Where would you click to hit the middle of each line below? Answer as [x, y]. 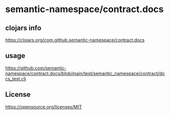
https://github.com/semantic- [36, 68]
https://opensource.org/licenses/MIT [44, 106]
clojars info [23, 28]
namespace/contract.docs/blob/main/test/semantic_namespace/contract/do [85, 73]
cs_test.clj [16, 79]
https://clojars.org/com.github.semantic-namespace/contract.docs [75, 40]
